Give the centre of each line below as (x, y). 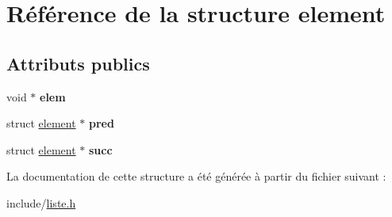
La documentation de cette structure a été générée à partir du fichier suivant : (196, 176)
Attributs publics (78, 63)
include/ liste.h (41, 202)
